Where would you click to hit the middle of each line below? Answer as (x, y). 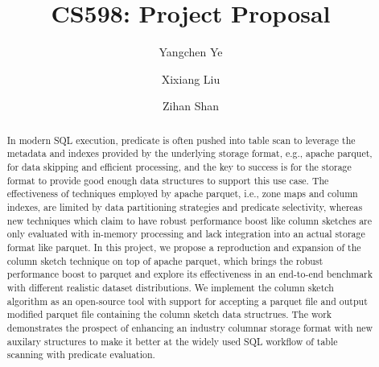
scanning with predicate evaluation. (81, 355)
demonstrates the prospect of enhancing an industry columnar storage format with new (190, 327)
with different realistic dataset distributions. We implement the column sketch (170, 287)
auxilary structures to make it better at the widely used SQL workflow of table (172, 341)
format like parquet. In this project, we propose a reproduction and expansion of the (184, 247)
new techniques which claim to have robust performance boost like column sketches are (189, 220)
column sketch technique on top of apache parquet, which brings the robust (165, 260)
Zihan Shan (191, 106)
